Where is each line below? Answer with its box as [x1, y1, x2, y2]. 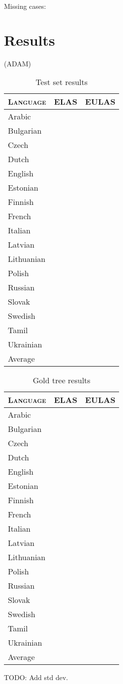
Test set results [35, 76, 88, 88]
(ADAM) [4, 58, 31, 68]
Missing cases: [4, 1, 46, 11]
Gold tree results [32, 374, 91, 386]
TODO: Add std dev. [4, 672, 68, 683]
